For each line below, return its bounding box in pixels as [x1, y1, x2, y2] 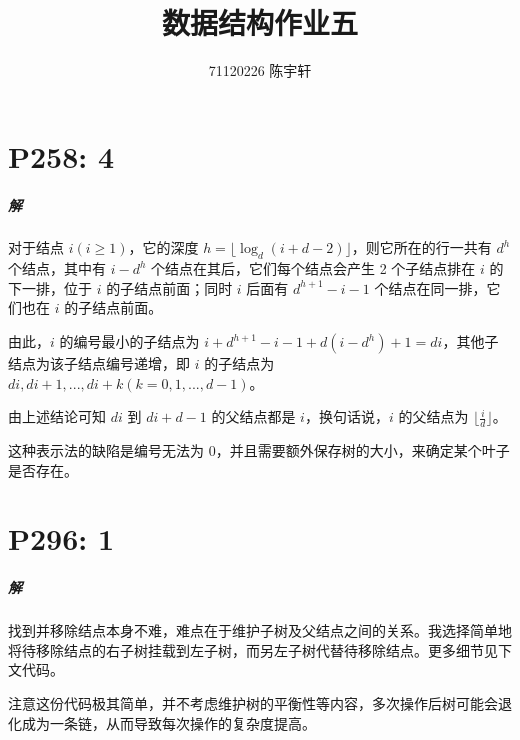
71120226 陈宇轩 [208, 60, 312, 81]
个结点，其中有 [8, 258, 106, 279]
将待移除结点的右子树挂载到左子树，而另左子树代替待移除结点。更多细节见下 [8, 639, 512, 660]
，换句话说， [304, 406, 389, 427]
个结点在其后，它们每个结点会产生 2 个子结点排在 [151, 258, 476, 279]
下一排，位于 [8, 277, 92, 298]
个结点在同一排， [374, 277, 487, 298]
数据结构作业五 [161, 2, 358, 43]
